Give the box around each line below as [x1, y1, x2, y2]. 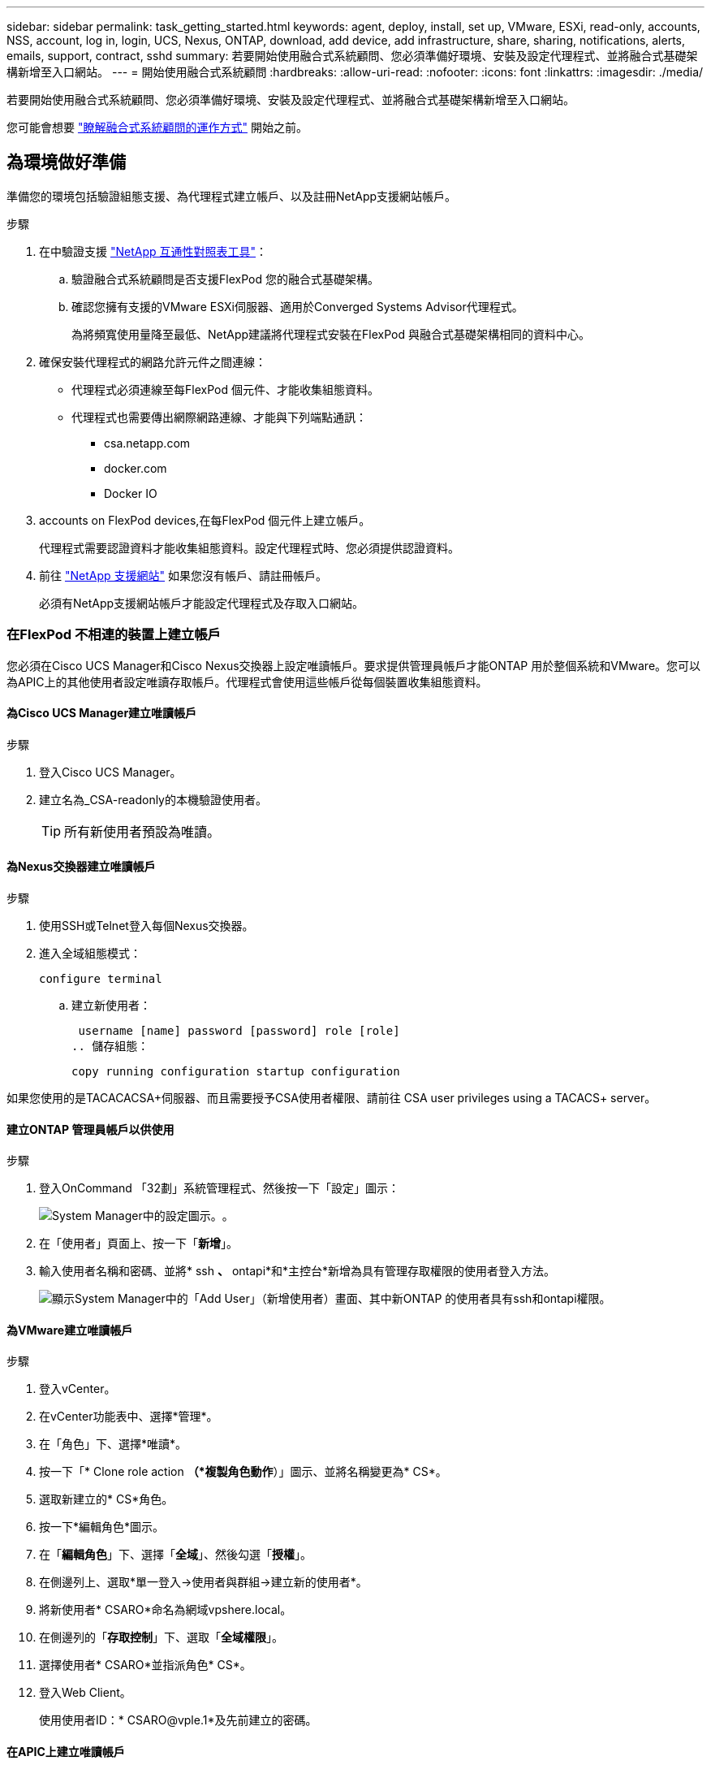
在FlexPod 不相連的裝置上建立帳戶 [6, 626, 221, 643]
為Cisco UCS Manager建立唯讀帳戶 [6, 706, 197, 720]
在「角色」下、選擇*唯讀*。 [39, 1437, 187, 1451]
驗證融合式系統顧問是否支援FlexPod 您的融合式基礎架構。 [71, 271, 379, 286]
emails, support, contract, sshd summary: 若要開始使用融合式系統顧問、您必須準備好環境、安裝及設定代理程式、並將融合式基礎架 [6, 49, 698, 63]
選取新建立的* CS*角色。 [39, 1492, 174, 1507]
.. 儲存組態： [71, 1040, 149, 1053]
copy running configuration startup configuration [71, 1065, 400, 1079]
